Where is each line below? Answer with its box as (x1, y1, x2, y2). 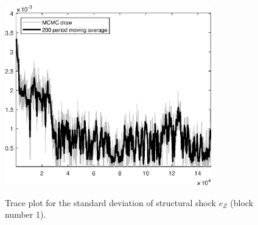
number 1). (5, 208, 46, 221)
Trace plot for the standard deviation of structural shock (5, 196, 216, 209)
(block (230, 196, 254, 209)
